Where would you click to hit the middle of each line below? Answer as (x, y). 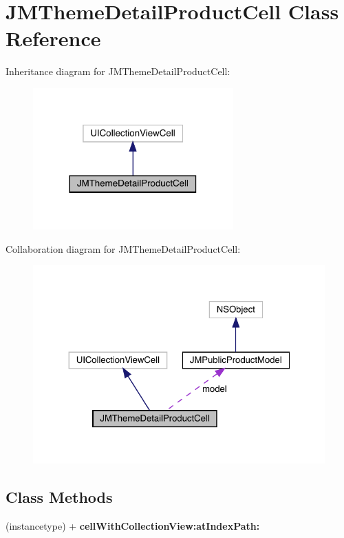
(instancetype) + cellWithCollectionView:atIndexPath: (133, 526)
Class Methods (59, 497)
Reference (53, 38)
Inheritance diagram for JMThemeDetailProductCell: (118, 71)
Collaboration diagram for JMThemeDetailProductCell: (123, 248)
